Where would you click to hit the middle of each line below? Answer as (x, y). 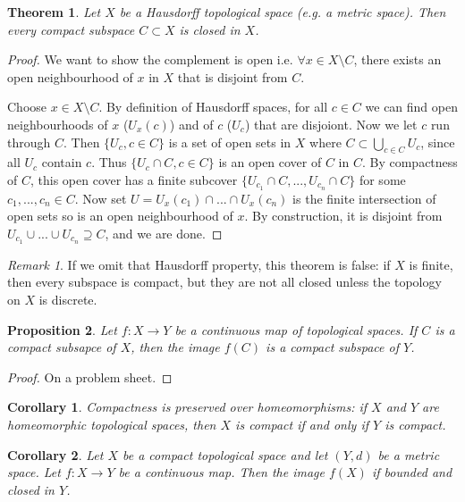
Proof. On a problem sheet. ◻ (90, 376)
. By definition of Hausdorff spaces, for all (213, 107)
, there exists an (397, 59)
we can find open (411, 107)
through (29, 142)
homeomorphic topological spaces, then (112, 425)
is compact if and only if (302, 425)
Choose (27, 107)
